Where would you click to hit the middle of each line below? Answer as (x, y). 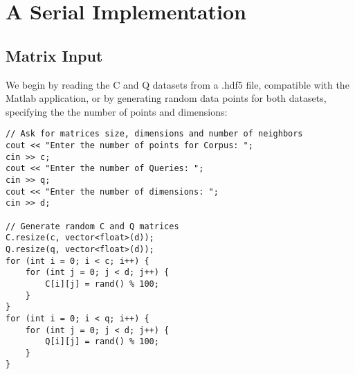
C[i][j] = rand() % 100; (102, 284)
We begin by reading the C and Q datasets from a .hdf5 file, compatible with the (177, 84)
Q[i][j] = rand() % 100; (102, 342)
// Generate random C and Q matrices (92, 226)
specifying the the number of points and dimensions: (117, 111)
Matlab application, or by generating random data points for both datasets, (166, 98)
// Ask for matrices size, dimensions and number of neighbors (154, 134)
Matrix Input (54, 55)
